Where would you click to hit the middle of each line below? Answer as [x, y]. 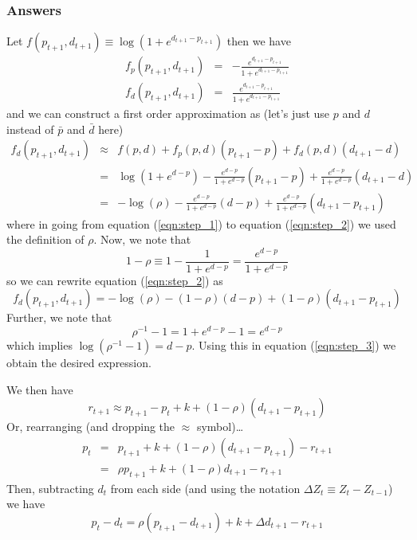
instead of [30, 129]
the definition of [45, 239]
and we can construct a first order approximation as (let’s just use [168, 113]
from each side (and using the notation [205, 488]
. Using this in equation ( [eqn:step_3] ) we [294, 345]
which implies [39, 345]
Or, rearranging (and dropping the [91, 427]
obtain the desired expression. [79, 363]
